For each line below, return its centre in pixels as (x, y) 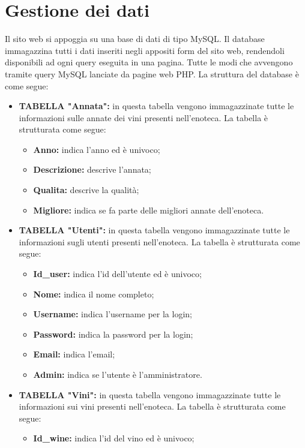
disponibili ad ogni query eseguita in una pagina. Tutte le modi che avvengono (149, 62)
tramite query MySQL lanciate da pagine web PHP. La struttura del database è (152, 73)
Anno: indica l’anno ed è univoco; (97, 149)
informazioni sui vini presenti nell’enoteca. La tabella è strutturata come (152, 406)
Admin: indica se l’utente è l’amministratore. (118, 374)
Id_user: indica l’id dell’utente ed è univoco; (117, 274)
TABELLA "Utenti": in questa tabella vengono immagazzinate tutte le (154, 230)
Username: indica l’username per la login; (113, 314)
